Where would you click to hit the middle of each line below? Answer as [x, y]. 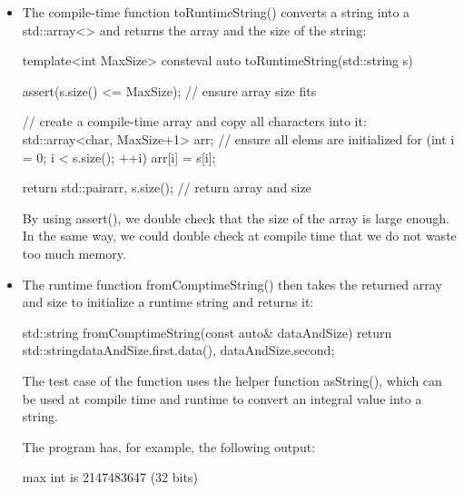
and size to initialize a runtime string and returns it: [168, 302]
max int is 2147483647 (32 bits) [110, 477]
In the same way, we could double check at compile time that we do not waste [239, 236]
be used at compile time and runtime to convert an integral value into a [222, 398]
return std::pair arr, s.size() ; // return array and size [167, 187]
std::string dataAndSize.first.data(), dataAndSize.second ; [178, 350]
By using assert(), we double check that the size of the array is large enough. [236, 217]
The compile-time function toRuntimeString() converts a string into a [216, 12]
